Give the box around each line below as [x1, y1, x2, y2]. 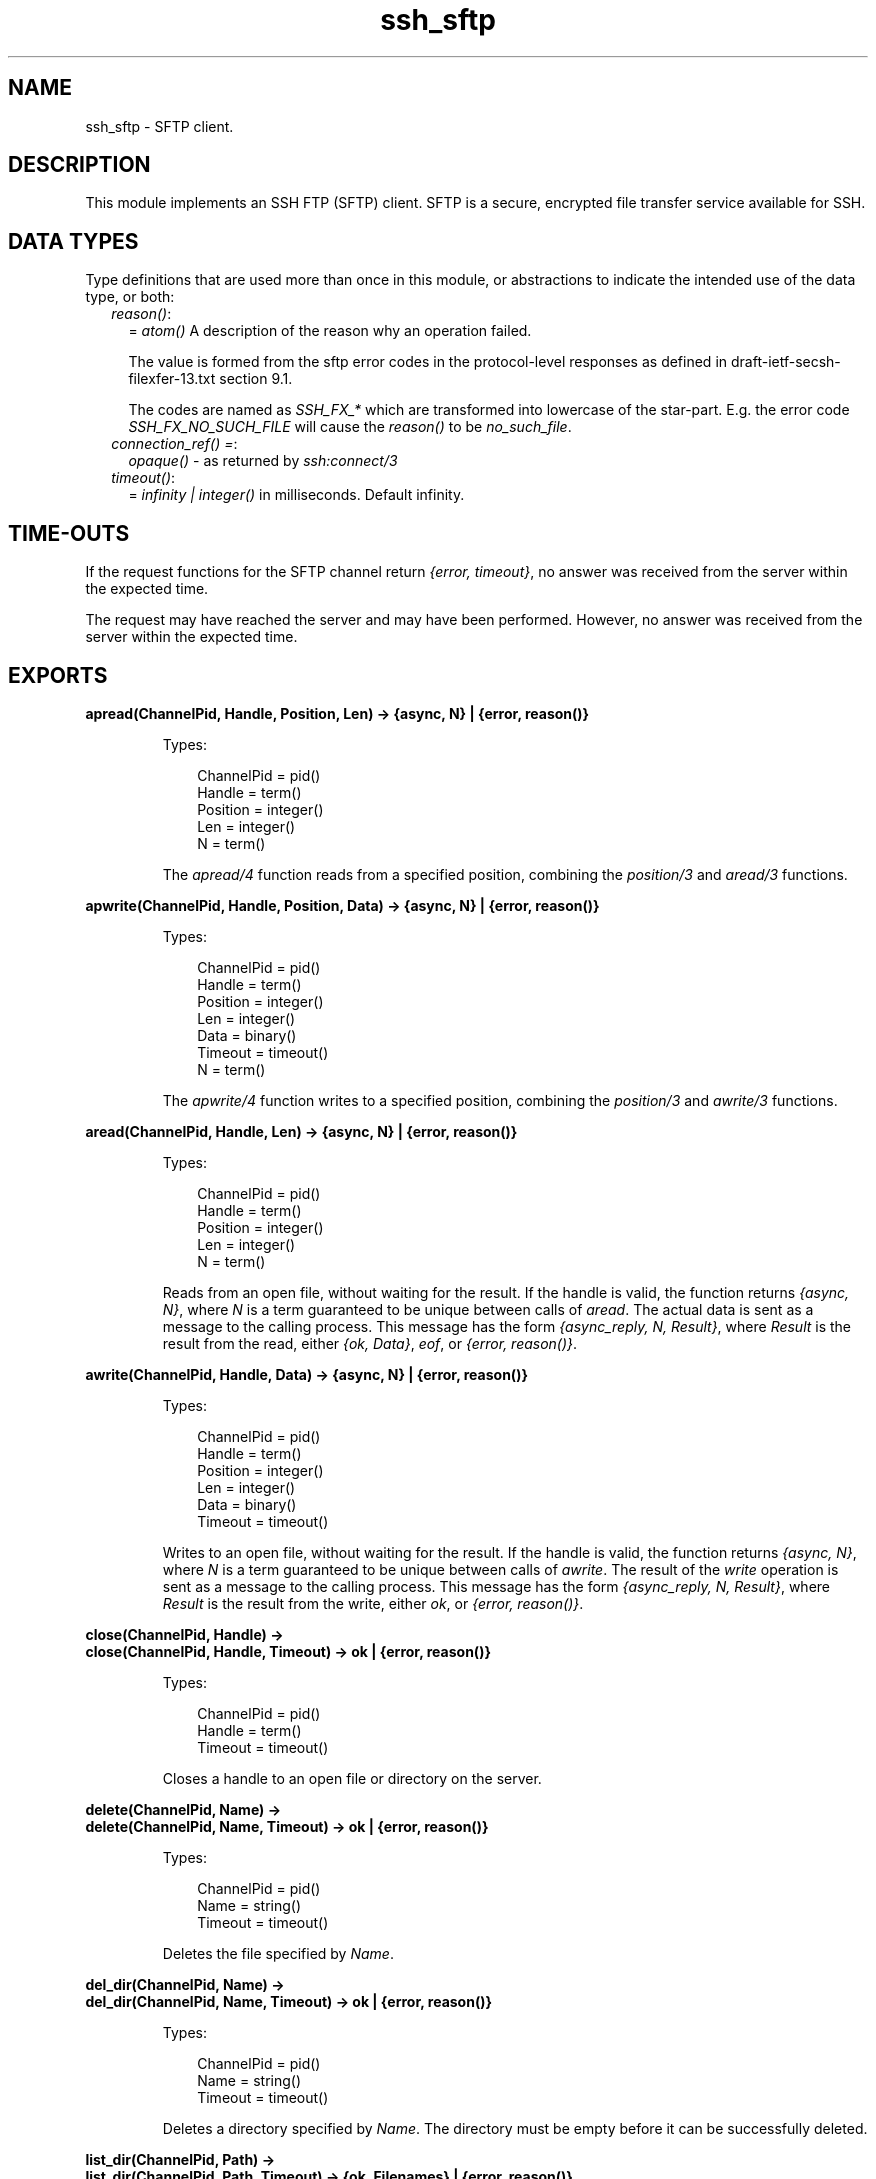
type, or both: [85, 288, 175, 306]
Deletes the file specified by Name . [162, 1944, 394, 1962]
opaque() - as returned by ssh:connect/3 [128, 452, 398, 470]
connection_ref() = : [111, 435, 238, 453]
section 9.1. [219, 370, 293, 388]
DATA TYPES [8, 228, 139, 254]
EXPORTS [8, 662, 108, 688]
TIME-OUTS [8, 520, 130, 546]
